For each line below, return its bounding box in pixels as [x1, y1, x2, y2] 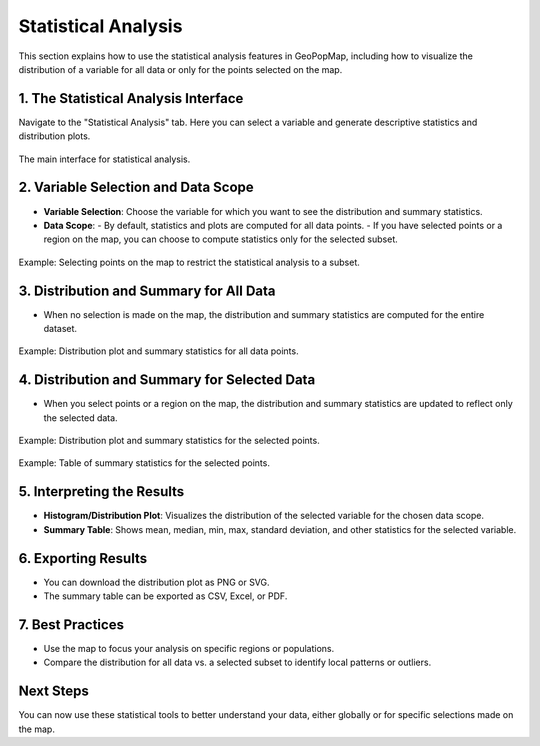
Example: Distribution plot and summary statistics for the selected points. [18, 435, 320, 447]
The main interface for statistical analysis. [18, 153, 191, 165]
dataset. [43, 323, 78, 334]
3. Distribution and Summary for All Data [18, 282, 276, 299]
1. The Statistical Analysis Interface [18, 90, 244, 107]
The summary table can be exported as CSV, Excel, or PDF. [43, 590, 288, 602]
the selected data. [43, 411, 119, 424]
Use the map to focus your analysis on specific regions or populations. [43, 642, 335, 654]
